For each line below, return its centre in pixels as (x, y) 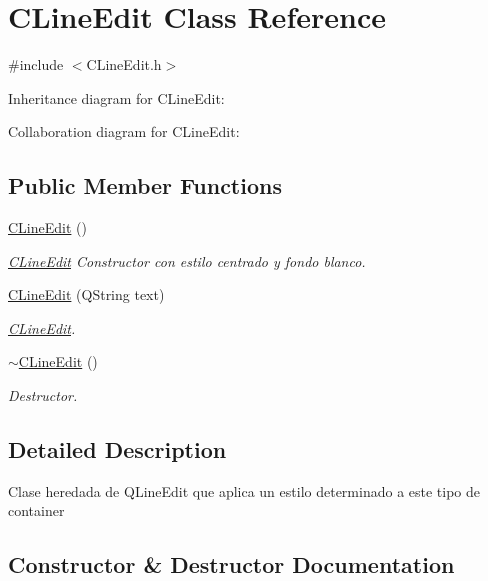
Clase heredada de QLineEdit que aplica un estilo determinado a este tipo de (244, 490)
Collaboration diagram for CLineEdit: (124, 131)
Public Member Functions (145, 185)
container (36, 510)
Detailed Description (117, 449)
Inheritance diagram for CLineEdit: (116, 97)
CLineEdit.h (124, 64)
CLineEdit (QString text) (86, 294)
